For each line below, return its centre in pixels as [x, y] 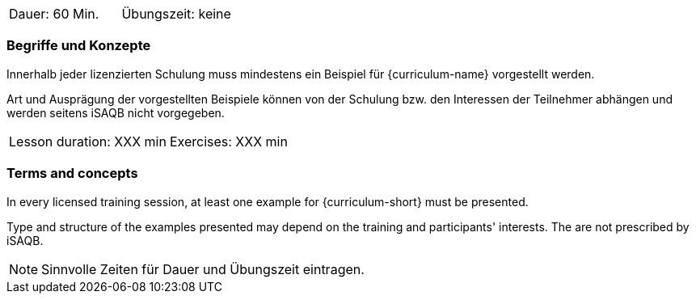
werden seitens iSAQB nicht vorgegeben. [116, 112]
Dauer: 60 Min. [54, 14]
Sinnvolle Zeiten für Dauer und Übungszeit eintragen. [203, 269]
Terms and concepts [72, 173]
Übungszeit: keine [176, 14]
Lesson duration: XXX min [88, 141]
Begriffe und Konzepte [79, 46]
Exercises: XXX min [228, 141]
